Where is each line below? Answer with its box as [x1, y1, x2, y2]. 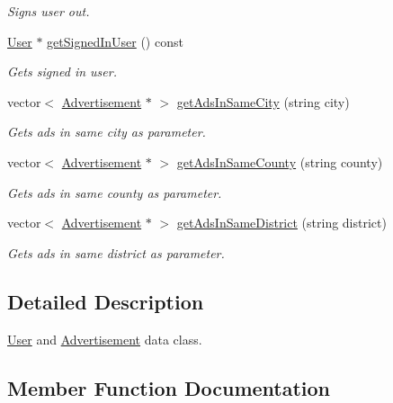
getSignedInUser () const [47, 31, 183, 50]
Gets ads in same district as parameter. [7, 243, 225, 262]
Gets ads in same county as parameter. [7, 183, 222, 201]
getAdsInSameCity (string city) [176, 92, 350, 111]
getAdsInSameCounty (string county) [176, 152, 383, 171]
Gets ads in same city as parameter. [7, 122, 206, 141]
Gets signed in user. [7, 62, 117, 81]
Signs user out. [7, 2, 90, 20]
